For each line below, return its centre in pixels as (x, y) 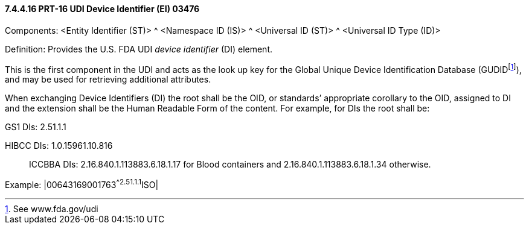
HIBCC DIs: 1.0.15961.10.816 (59, 146)
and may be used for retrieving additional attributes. (108, 80)
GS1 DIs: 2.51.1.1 (36, 127)
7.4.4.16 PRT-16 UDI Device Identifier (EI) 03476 (102, 9)
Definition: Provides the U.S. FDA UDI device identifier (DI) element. (139, 49)
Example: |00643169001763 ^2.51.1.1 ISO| (82, 184)
